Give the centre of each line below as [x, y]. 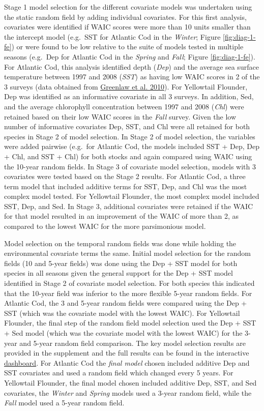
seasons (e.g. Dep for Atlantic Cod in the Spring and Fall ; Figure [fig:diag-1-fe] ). [130, 56]
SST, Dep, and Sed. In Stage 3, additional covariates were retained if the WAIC [129, 206]
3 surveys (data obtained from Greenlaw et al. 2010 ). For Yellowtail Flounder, [126, 86]
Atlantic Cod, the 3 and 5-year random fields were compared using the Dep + [126, 303]
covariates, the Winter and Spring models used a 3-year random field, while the [128, 392]
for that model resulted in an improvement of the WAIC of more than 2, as [122, 216]
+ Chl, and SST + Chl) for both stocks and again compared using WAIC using [128, 156]
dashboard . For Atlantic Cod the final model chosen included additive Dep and [127, 362]
